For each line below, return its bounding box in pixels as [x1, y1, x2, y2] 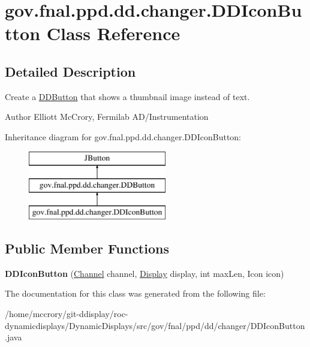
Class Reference [46, 21, 180, 46]
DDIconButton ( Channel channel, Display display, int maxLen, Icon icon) [5, 267, 284, 279]
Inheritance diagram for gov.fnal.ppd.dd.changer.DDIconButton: [5, 130, 242, 143]
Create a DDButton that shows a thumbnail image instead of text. [5, 90, 250, 102]
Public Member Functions [5, 239, 169, 257]
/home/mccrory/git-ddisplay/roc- [5, 307, 128, 319]
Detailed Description [5, 62, 136, 80]
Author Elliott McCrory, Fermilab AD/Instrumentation [5, 110, 209, 123]
